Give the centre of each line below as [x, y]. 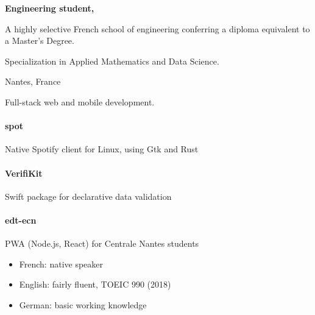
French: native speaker [61, 264]
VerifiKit [24, 173]
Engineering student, [50, 8]
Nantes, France [33, 81]
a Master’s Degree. [40, 41]
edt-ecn [21, 220]
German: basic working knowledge [83, 304]
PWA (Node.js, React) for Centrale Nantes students [102, 243]
